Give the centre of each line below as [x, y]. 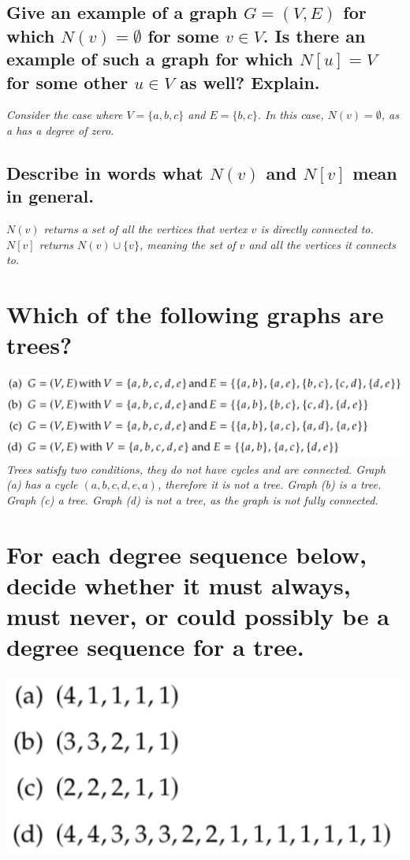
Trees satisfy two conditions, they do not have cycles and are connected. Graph [196, 469]
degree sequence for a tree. [155, 647]
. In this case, [291, 115]
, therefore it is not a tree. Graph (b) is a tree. [269, 484]
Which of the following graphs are [195, 314]
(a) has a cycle [42, 484]
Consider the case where [65, 115]
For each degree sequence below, [187, 554]
